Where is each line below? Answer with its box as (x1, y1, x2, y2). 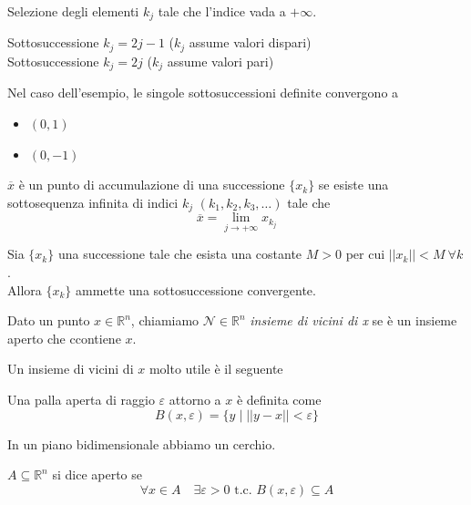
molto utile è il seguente (148, 359, 283, 378)
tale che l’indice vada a (158, 2, 286, 20)
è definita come (236, 389, 322, 408)
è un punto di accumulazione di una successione (18, 175, 285, 194)
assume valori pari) (167, 51, 274, 70)
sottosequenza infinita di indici (7, 192, 179, 211)
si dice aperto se (52, 465, 143, 484)
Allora (7, 280, 42, 299)
